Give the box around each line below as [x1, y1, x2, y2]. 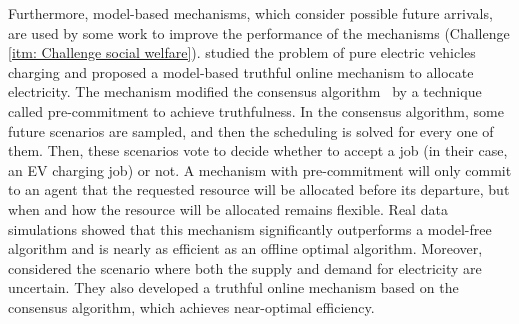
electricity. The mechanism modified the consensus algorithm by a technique [8, 81, 482, 102]
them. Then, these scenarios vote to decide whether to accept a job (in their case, [8, 140, 508, 161]
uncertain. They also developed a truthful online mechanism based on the [8, 277, 459, 298]
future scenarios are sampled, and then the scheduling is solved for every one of [8, 120, 494, 141]
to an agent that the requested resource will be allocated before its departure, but [8, 179, 510, 200]
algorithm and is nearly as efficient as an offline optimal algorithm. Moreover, [8, 238, 483, 259]
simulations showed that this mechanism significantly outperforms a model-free [8, 218, 492, 239]
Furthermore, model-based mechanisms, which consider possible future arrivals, [8, 3, 493, 23]
